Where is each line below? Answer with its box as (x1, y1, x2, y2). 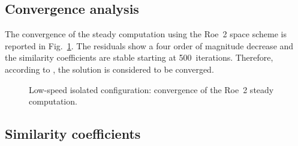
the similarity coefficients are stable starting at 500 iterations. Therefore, (5, 51, 273, 64)
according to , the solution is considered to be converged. (5, 62, 214, 75)
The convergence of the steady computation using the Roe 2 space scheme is (5, 28, 287, 40)
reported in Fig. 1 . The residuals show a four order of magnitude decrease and (5, 39, 294, 52)
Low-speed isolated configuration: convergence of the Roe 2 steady (29, 83, 274, 96)
